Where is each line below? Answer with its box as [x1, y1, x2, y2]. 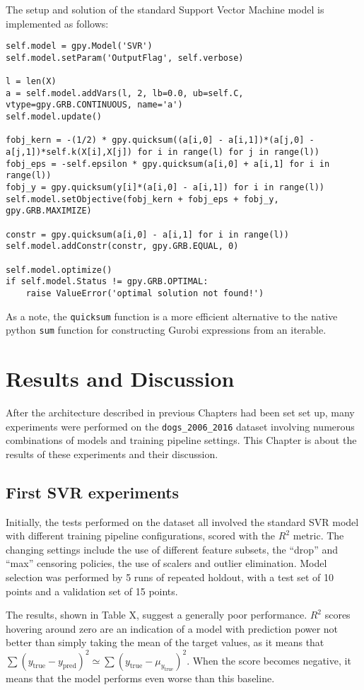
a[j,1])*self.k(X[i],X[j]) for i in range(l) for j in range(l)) [6, 147, 319, 158]
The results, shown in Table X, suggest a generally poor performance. [6, 607, 307, 622]
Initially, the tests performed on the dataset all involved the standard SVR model [6, 514, 359, 529]
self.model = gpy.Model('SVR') [6, 41, 153, 52]
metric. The [293, 528, 344, 543]
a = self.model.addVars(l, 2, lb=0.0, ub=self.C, [6, 88, 244, 98]
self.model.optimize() [6, 264, 112, 275]
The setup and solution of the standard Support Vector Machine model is [6, 2, 324, 16]
